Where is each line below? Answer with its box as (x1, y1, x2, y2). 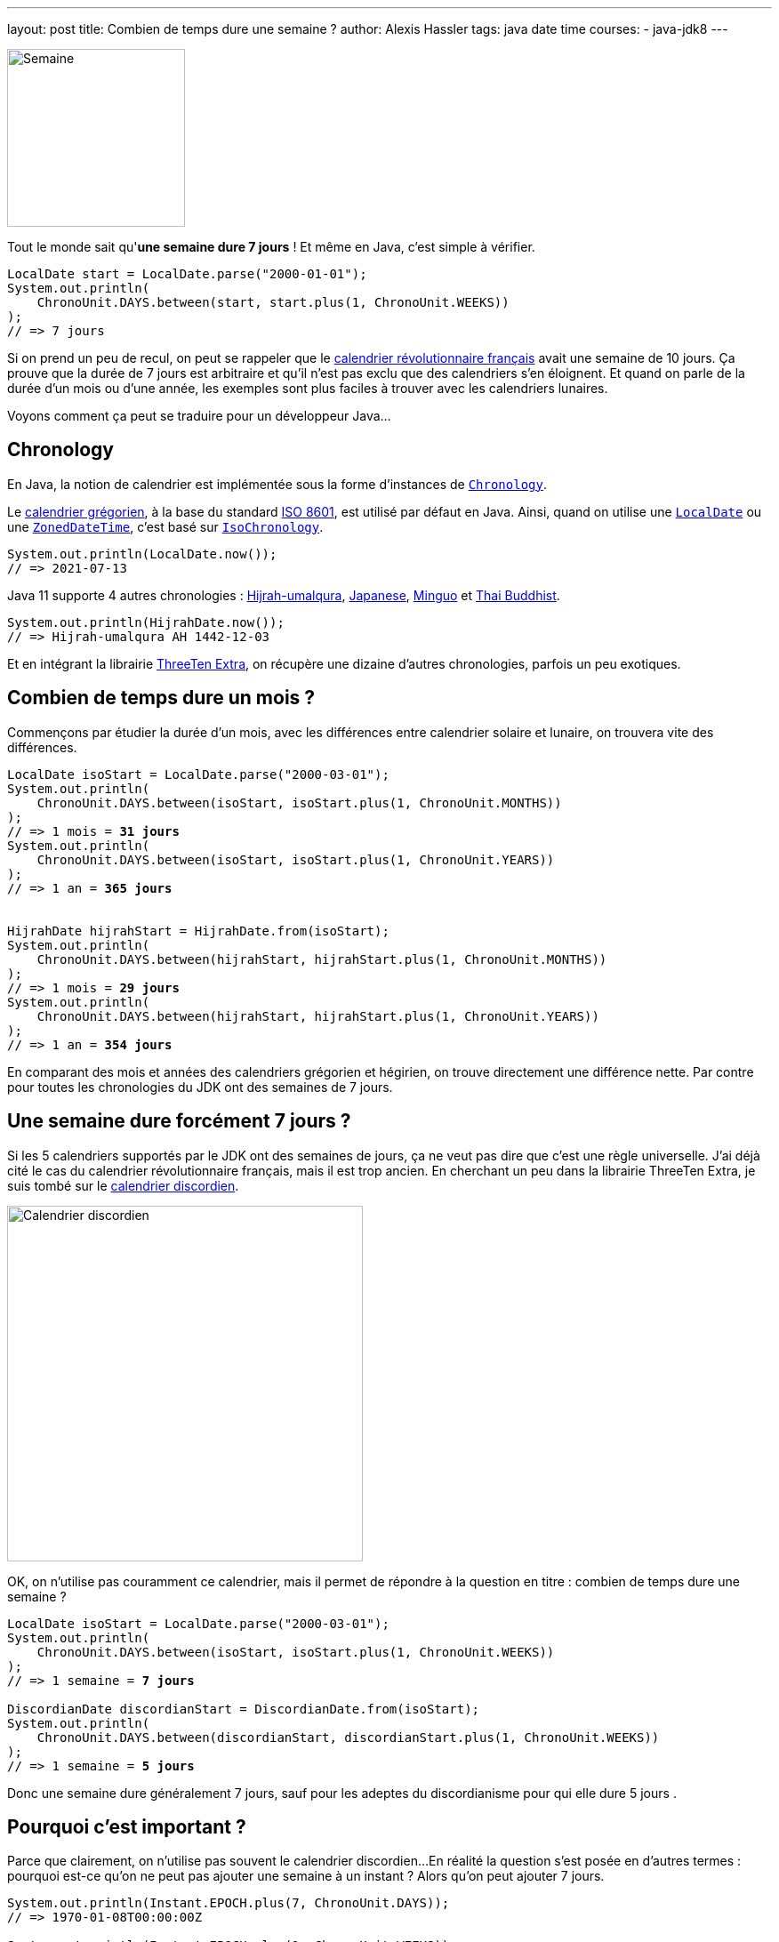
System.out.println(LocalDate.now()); (7, 546, 277, 561)
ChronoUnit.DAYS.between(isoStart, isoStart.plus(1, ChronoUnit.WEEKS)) (36, 1644, 555, 1659)
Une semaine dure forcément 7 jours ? (7, 1110, 351, 1133)
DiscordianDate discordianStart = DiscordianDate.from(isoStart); (7, 1701, 480, 1716)
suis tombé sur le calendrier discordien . (7, 1177, 239, 1193)
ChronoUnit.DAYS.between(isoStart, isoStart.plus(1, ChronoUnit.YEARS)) (36, 852, 555, 867)
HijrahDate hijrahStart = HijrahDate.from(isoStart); (7, 923, 389, 938)
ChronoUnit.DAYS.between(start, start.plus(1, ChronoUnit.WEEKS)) (36, 295, 510, 309)
